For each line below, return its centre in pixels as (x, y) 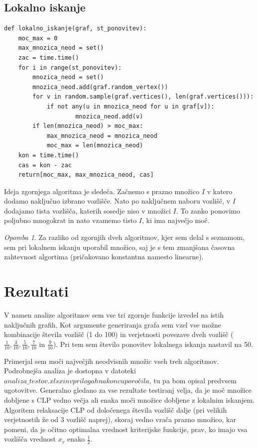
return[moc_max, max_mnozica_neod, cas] (86, 175)
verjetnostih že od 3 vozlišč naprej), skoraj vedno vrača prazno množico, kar (120, 419)
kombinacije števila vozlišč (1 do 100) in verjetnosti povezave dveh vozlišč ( (119, 334)
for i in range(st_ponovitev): (70, 67)
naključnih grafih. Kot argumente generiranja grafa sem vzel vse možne (113, 324)
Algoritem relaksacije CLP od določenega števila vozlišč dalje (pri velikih (116, 409)
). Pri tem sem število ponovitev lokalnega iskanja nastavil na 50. (153, 344)
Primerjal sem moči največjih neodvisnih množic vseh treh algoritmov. (112, 361)
